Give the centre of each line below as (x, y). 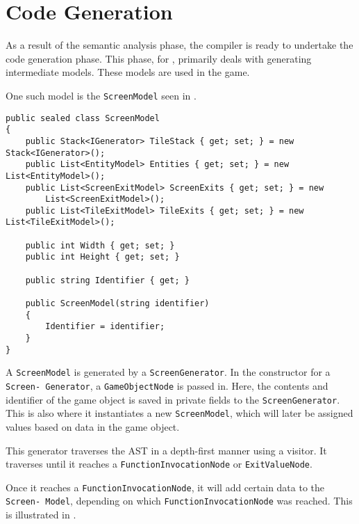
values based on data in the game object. (93, 426)
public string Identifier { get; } (107, 280)
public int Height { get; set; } (102, 257)
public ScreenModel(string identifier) (117, 304)
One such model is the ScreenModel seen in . (101, 95)
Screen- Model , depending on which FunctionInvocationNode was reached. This (179, 501)
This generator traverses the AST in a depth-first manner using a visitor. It (166, 450)
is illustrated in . (41, 515)
